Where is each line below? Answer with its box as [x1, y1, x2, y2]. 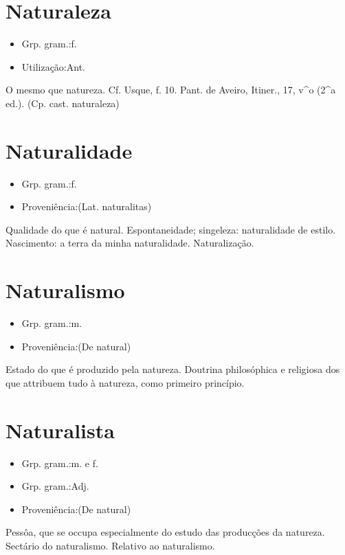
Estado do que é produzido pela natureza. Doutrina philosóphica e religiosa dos [5, 362, 340, 376]
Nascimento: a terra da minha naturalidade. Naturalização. [5, 236, 254, 250]
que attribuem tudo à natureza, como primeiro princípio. [5, 375, 245, 389]
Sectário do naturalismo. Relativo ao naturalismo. [5, 539, 215, 552]
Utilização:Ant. [21, 59, 85, 73]
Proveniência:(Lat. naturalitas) [21, 199, 152, 214]
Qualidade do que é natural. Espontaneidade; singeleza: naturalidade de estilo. [5, 222, 336, 236]
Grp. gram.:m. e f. [21, 455, 98, 470]
